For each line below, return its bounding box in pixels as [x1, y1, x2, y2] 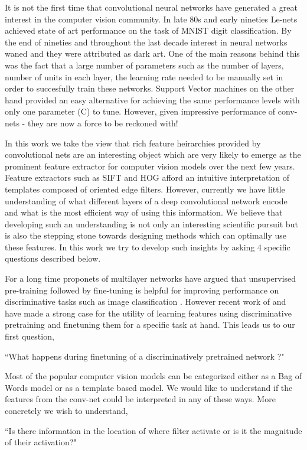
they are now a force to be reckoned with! [27, 116, 178, 129]
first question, [5, 330, 54, 343]
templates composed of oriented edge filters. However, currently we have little [5, 182, 285, 195]
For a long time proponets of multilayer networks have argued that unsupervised [5, 272, 296, 285]
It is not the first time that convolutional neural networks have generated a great [5, 1, 298, 13]
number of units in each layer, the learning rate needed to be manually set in [5, 70, 283, 83]
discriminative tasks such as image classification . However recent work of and [5, 295, 286, 308]
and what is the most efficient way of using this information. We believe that [5, 206, 283, 219]
